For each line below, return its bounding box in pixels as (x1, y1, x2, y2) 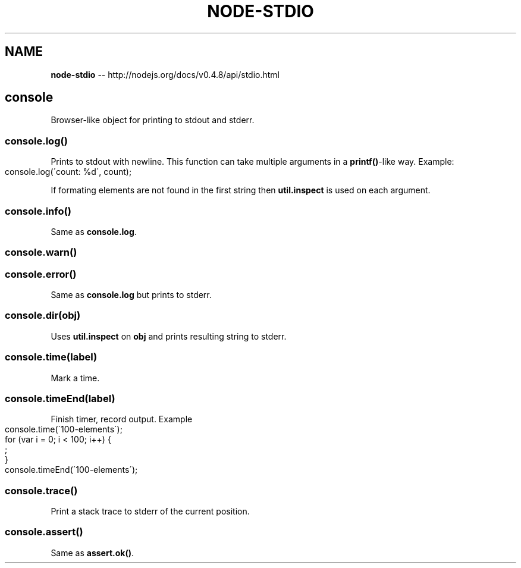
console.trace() (5, 484, 78, 497)
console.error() (5, 268, 77, 280)
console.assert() (5, 526, 83, 538)
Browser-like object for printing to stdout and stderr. (51, 115, 255, 125)
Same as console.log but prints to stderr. (51, 290, 212, 300)
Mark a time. (51, 372, 100, 383)
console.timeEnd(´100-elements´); (5, 465, 138, 475)
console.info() (5, 205, 71, 217)
